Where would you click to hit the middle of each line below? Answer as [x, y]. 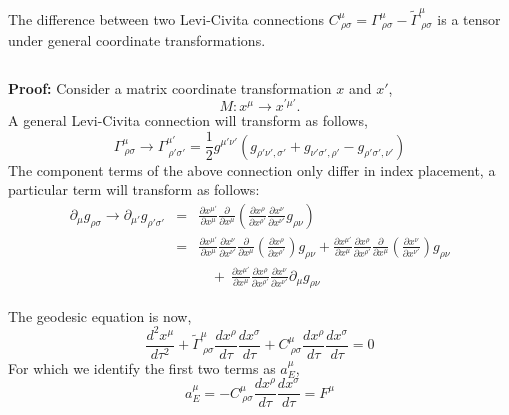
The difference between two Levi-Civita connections [166, 18]
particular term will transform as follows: [134, 189]
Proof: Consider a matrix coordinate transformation [170, 87]
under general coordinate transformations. [137, 40]
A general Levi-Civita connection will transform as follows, [188, 120]
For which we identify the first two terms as [142, 367]
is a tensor [469, 18]
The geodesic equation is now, [100, 315]
